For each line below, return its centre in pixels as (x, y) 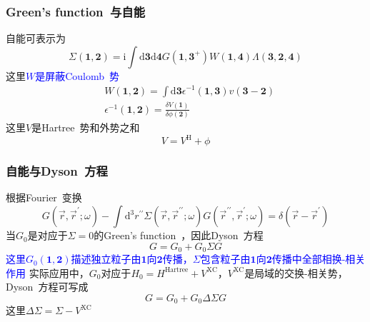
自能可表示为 (36, 38)
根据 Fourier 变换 (44, 197)
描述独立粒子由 (106, 259)
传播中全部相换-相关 (319, 259)
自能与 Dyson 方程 (57, 171)
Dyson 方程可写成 (47, 287)
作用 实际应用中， (47, 272)
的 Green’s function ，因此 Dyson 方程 (179, 235)
